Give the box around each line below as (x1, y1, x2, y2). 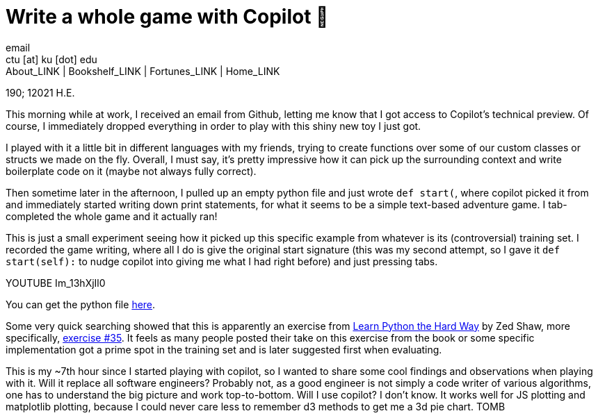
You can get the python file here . (6, 298, 156, 310)
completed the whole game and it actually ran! (6, 210, 218, 222)
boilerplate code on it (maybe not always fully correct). (6, 165, 257, 177)
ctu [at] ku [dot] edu (6, 53, 97, 65)
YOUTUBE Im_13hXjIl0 (6, 276, 106, 289)
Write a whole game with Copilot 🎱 (6, 5, 329, 28)
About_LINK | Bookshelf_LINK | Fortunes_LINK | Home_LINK (6, 65, 280, 77)
